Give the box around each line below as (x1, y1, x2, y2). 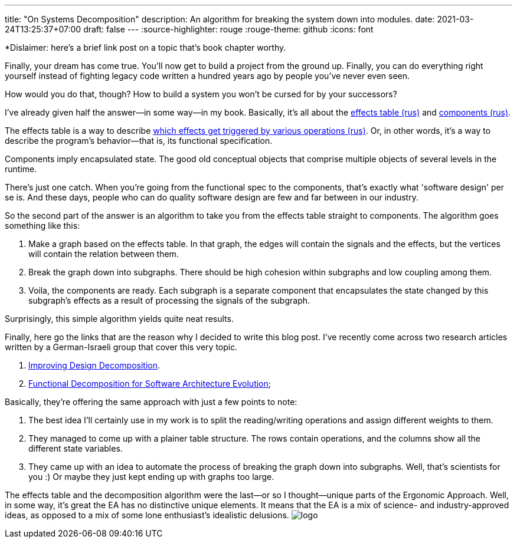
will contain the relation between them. (28, 249, 179, 259)
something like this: (5, 221, 80, 231)
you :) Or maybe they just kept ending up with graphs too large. (28, 472, 274, 482)
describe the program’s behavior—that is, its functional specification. (5, 136, 273, 146)
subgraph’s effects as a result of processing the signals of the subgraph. (28, 295, 310, 305)
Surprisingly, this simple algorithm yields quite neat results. (5, 314, 234, 324)
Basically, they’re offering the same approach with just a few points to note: (5, 397, 297, 407)
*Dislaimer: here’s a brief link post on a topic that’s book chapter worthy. (5, 42, 286, 52)
